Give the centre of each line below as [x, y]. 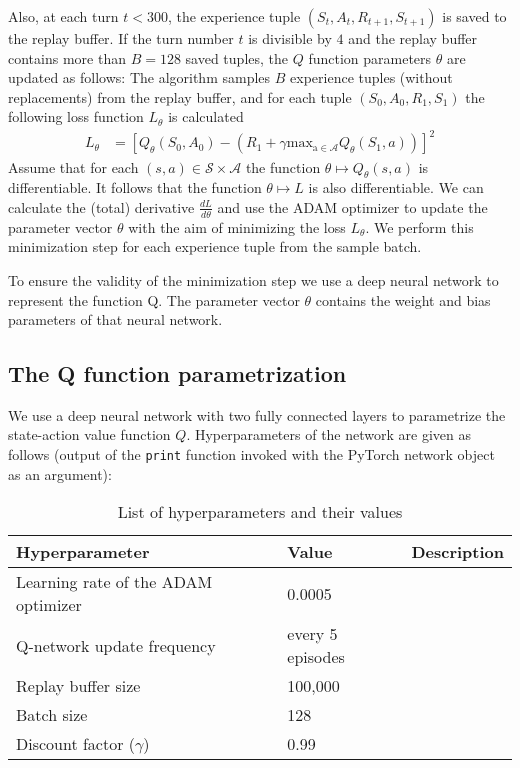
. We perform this [419, 226]
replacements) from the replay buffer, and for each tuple [180, 96]
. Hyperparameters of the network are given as [328, 434]
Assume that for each [73, 166]
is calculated [206, 116]
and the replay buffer [413, 38]
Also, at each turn [63, 16]
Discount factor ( [76, 744]
